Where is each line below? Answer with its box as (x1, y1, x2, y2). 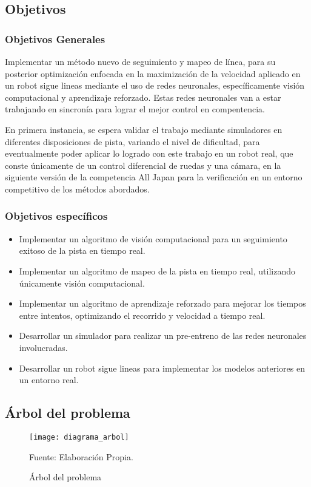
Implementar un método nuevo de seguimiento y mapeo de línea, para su (5, 55, 276, 67)
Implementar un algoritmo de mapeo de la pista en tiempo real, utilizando (19, 264, 295, 277)
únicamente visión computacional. (19, 276, 145, 289)
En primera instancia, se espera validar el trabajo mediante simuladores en (5, 123, 283, 135)
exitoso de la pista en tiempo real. (19, 244, 145, 257)
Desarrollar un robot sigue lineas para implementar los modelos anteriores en (19, 361, 305, 374)
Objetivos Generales (5, 31, 105, 46)
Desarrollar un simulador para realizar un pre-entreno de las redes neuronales (19, 329, 307, 342)
